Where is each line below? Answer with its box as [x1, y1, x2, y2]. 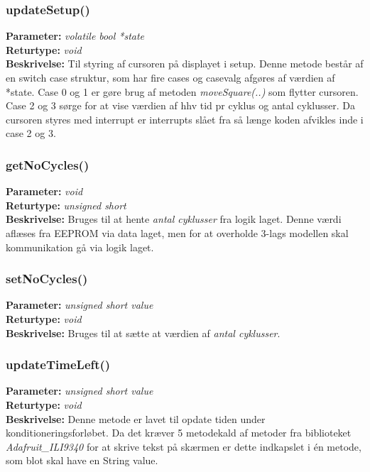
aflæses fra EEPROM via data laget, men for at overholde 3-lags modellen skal [6, 225, 349, 240]
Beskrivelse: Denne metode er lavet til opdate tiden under [6, 411, 266, 426]
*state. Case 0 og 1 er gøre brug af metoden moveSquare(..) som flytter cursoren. [6, 84, 359, 99]
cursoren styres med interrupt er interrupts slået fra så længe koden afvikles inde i [6, 111, 364, 126]
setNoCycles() [6, 270, 88, 287]
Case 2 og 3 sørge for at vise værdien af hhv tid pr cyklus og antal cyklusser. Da [6, 98, 355, 113]
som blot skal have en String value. [6, 453, 158, 468]
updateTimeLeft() [6, 356, 111, 373]
